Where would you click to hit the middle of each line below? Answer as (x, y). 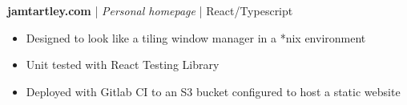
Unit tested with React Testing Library (123, 65)
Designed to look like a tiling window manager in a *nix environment (196, 37)
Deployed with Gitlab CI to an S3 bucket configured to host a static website (213, 91)
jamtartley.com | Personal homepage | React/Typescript (150, 10)
